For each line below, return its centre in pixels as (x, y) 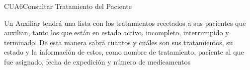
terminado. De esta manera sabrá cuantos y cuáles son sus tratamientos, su (119, 42)
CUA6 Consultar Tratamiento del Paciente (68, 6)
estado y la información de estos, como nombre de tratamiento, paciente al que (124, 52)
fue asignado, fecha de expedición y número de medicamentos (97, 61)
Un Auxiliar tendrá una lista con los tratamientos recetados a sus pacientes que (125, 23)
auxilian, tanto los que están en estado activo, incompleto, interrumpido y (117, 33)
